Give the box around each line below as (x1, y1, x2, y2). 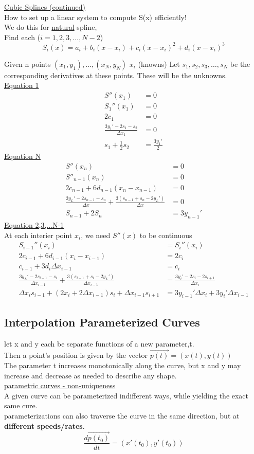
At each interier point (4, 229, 72, 240)
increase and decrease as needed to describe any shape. (4, 370, 177, 380)
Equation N (4, 151, 41, 161)
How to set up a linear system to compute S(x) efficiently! (4, 11, 187, 22)
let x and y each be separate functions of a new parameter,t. (4, 338, 194, 349)
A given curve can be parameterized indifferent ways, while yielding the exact (4, 390, 249, 401)
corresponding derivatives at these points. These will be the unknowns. (4, 69, 227, 80)
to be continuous (139, 229, 192, 240)
